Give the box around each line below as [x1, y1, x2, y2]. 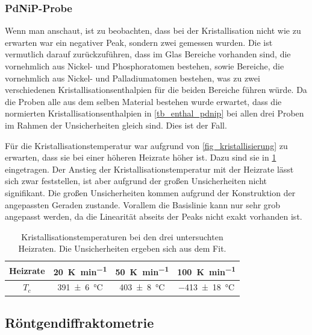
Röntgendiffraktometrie [5, 313, 154, 331]
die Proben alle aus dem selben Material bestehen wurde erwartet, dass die [5, 95, 282, 107]
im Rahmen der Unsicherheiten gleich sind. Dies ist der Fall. [5, 118, 227, 131]
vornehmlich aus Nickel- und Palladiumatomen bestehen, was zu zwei [5, 71, 260, 84]
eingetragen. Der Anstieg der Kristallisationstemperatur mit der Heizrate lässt [5, 162, 294, 175]
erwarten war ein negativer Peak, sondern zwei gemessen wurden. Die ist [5, 36, 273, 48]
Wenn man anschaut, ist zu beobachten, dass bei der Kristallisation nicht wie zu [5, 24, 301, 37]
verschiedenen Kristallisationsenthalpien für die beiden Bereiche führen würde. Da [5, 83, 307, 96]
